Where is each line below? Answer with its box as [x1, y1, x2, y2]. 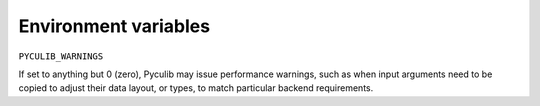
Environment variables [18, 15, 210, 37]
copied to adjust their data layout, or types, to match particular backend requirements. [18, 82, 374, 94]
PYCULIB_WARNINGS [18, 50, 104, 62]
